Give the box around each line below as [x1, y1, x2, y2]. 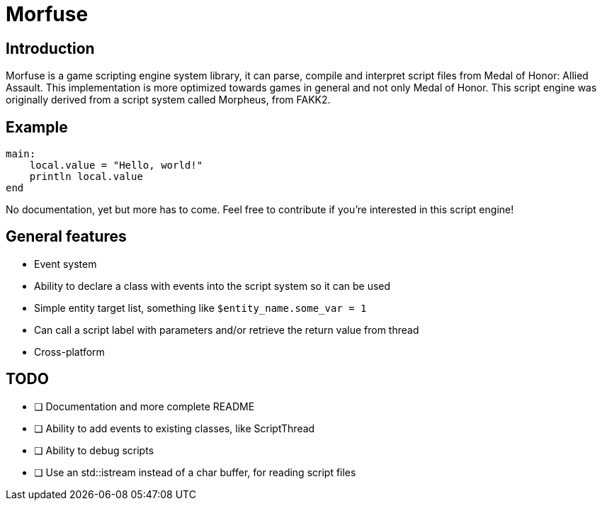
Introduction [6, 39, 95, 57]
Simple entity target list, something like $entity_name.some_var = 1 [34, 301, 367, 314]
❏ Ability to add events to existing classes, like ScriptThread [34, 422, 315, 434]
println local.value [29, 171, 143, 183]
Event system [34, 257, 97, 270]
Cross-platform [34, 345, 105, 358]
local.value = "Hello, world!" [29, 159, 203, 172]
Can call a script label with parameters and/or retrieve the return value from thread [34, 323, 419, 336]
